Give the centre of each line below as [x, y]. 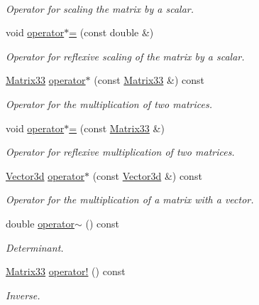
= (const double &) [111, 32]
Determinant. [35, 247]
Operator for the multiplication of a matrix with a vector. [130, 199]
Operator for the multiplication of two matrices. [109, 103]
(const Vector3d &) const [147, 175]
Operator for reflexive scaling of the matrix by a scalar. [125, 56]
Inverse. [23, 295]
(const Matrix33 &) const [149, 80]
